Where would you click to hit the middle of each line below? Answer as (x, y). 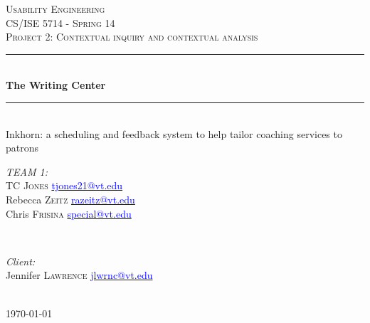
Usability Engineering (55, 9)
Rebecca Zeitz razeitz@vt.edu (70, 199)
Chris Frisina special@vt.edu (69, 213)
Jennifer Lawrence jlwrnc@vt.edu (79, 275)
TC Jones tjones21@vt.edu (64, 185)
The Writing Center (56, 85)
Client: (21, 261)
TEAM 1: (27, 171)
